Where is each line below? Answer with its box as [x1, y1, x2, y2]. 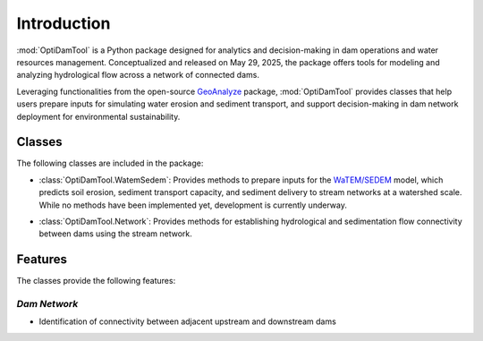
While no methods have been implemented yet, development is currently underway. [38, 200, 348, 210]
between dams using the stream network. [38, 228, 192, 239]
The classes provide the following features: [16, 276, 176, 286]
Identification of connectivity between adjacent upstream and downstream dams [38, 316, 337, 327]
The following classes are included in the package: [16, 158, 204, 169]
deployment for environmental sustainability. [16, 111, 181, 122]
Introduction [16, 13, 111, 33]
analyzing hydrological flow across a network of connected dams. [16, 70, 259, 81]
